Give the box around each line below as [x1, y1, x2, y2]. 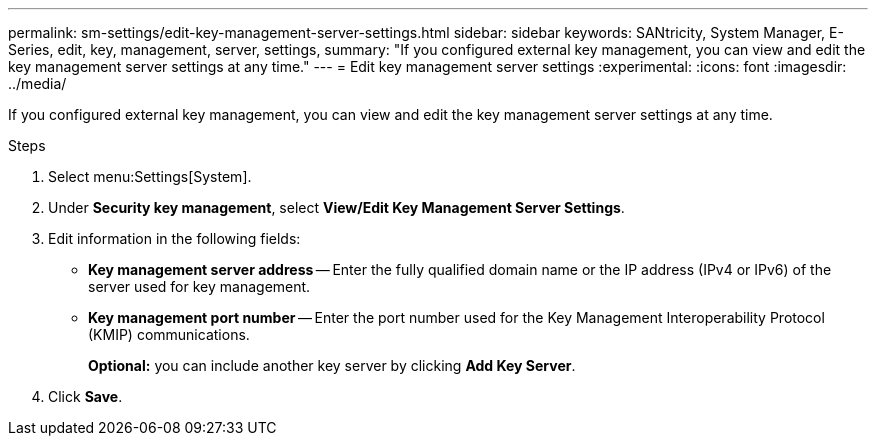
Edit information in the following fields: [48, 230, 301, 247]
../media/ [8, 75, 67, 92]
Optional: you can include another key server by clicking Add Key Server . [88, 357, 576, 374]
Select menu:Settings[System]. [48, 168, 252, 185]
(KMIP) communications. [88, 326, 250, 343]
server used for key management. [88, 278, 311, 295]
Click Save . [48, 388, 123, 405]
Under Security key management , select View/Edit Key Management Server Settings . [48, 199, 625, 216]
